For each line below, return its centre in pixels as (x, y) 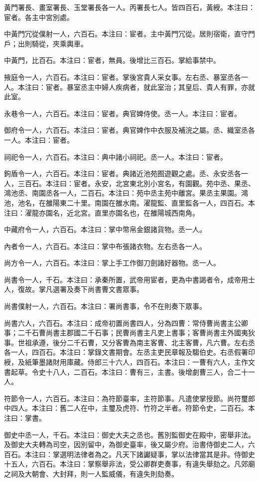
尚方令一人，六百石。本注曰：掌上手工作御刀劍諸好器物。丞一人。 (112, 263)
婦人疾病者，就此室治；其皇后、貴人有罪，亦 (175, 87)
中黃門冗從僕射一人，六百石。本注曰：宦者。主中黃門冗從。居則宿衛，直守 (126, 34)
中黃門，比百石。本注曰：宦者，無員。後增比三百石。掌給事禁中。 (112, 60)
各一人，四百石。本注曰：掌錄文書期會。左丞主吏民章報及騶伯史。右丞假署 (126, 352)
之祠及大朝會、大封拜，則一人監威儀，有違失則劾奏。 (91, 473)
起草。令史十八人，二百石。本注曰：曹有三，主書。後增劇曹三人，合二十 (129, 371)
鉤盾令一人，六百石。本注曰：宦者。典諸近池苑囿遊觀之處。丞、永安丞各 (123, 173)
